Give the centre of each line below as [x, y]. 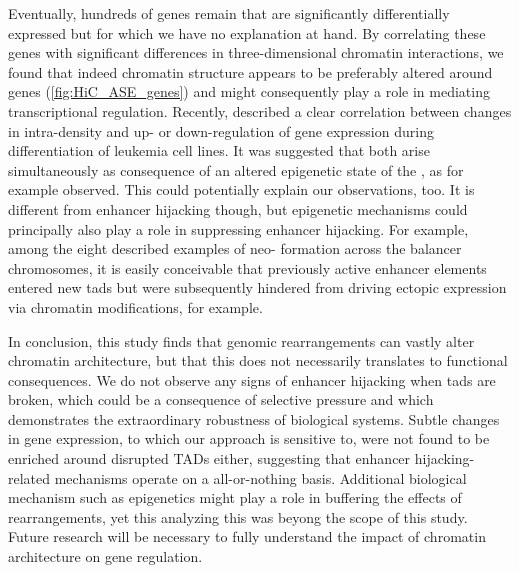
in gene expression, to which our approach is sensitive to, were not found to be [249, 438]
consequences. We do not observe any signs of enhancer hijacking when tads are [252, 379]
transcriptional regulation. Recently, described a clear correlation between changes [260, 110]
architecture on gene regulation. [105, 556]
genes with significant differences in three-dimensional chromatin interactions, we [256, 52]
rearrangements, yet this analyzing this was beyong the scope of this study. [238, 516]
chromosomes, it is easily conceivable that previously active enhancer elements [247, 267]
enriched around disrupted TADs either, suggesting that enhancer [209, 458]
